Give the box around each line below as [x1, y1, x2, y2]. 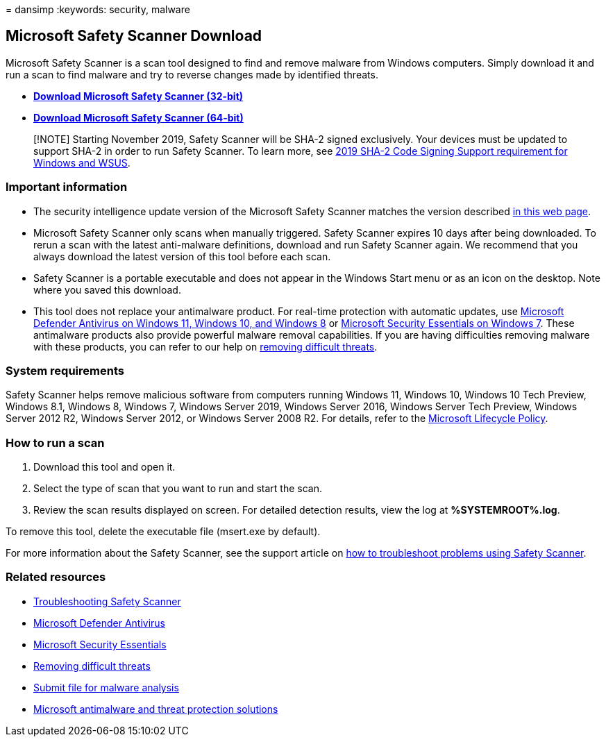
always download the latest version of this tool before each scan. [33, 250, 331, 262]
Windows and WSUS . [33, 156, 131, 169]
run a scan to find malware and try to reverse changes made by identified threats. [6, 68, 378, 81]
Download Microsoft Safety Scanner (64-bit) [33, 111, 244, 124]
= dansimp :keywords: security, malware [6, 3, 190, 15]
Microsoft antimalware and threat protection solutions [33, 702, 278, 715]
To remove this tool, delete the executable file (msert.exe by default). [6, 525, 321, 538]
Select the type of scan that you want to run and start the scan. [33, 482, 322, 495]
